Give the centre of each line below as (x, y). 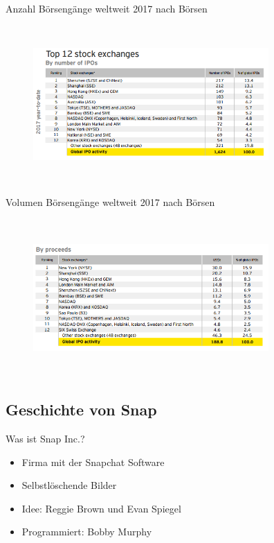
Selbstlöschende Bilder (69, 485)
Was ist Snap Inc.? (45, 439)
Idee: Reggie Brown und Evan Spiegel (101, 508)
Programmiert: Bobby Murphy (87, 532)
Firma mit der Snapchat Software (93, 462)
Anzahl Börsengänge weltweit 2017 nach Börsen (107, 8)
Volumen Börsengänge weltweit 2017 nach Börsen (110, 201)
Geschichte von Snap (81, 410)
